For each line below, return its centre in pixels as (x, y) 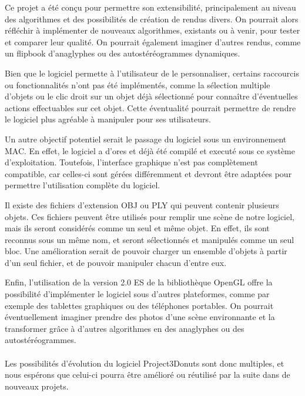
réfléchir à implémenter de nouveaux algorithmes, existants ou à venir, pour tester (152, 30)
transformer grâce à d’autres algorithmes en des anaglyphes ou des (125, 328)
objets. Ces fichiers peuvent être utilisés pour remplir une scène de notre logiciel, (150, 216)
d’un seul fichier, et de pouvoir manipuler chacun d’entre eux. (116, 262)
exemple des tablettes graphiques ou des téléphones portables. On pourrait (139, 305)
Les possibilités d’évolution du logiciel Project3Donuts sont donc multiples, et (145, 363)
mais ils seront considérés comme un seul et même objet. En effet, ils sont (137, 228)
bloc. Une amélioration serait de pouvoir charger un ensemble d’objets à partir (146, 251)
